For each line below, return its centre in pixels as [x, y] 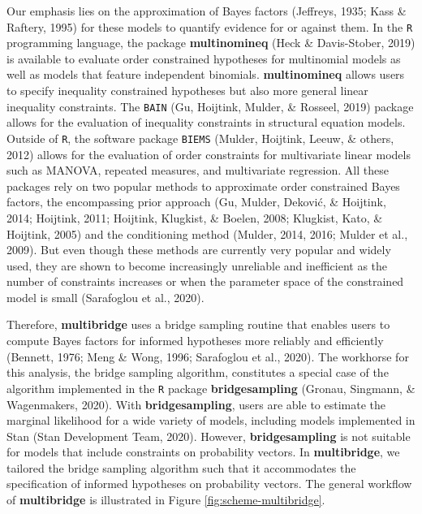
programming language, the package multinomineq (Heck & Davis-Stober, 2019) [211, 43]
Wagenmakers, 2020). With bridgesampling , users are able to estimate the [196, 404]
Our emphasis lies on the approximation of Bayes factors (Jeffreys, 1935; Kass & [207, 11]
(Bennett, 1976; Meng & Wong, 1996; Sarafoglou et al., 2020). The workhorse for [208, 356]
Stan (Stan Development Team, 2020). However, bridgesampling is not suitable [209, 436]
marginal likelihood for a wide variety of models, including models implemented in [211, 420]
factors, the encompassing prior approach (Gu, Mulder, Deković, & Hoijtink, [196, 202]
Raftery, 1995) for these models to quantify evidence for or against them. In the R [210, 26]
